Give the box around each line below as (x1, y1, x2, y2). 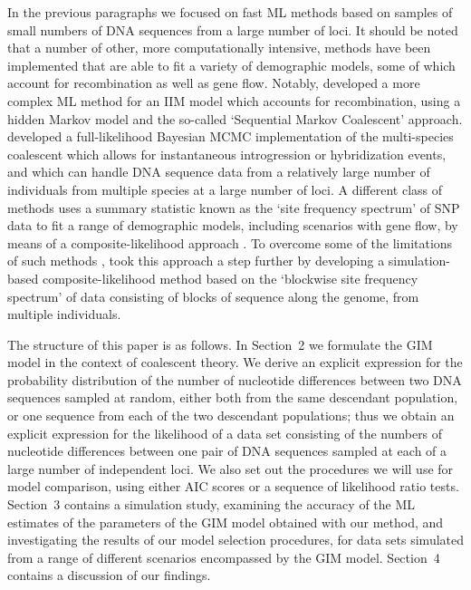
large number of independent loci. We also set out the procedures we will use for (7, 459, 454, 478)
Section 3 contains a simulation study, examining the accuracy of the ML (7, 495, 416, 514)
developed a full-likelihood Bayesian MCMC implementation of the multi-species (7, 127, 454, 146)
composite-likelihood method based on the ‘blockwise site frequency (42, 268, 418, 287)
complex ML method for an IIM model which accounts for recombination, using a (7, 91, 461, 110)
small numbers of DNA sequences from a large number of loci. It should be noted (7, 20, 458, 39)
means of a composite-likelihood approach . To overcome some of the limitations (7, 233, 453, 252)
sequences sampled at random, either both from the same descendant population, (7, 388, 458, 407)
